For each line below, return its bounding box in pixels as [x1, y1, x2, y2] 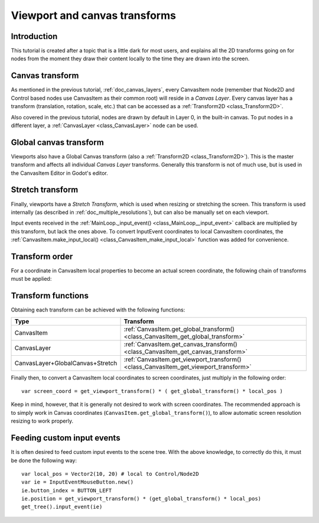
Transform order [11, 251, 73, 261]
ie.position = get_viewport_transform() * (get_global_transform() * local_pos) [21, 495, 262, 502]
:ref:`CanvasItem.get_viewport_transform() [123, 355, 242, 363]
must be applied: [11, 275, 52, 282]
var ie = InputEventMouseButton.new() [21, 479, 134, 486]
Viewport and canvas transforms [11, 9, 177, 22]
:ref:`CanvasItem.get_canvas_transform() [123, 340, 237, 348]
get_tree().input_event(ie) [21, 503, 103, 511]
